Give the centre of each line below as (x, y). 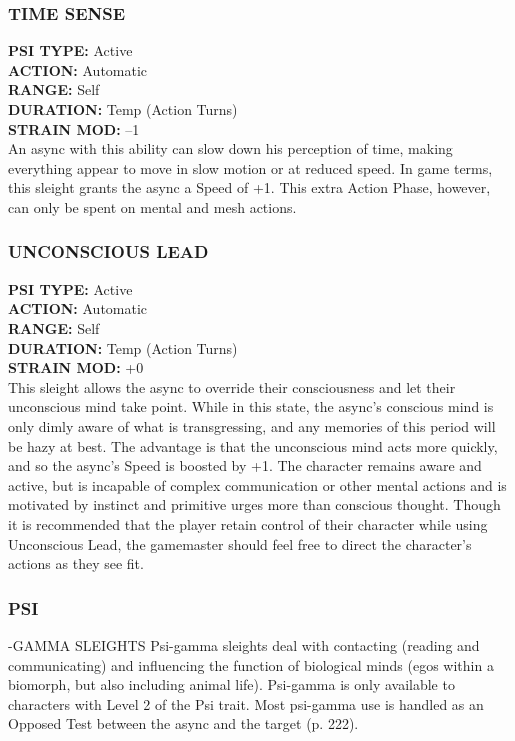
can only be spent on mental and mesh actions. (152, 206)
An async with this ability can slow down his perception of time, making (230, 148)
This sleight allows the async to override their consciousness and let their (232, 386)
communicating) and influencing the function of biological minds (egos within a (251, 664)
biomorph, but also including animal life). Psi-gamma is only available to (231, 684)
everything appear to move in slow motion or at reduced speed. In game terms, (250, 167)
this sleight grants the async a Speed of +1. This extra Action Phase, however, (249, 187)
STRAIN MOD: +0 (76, 367)
